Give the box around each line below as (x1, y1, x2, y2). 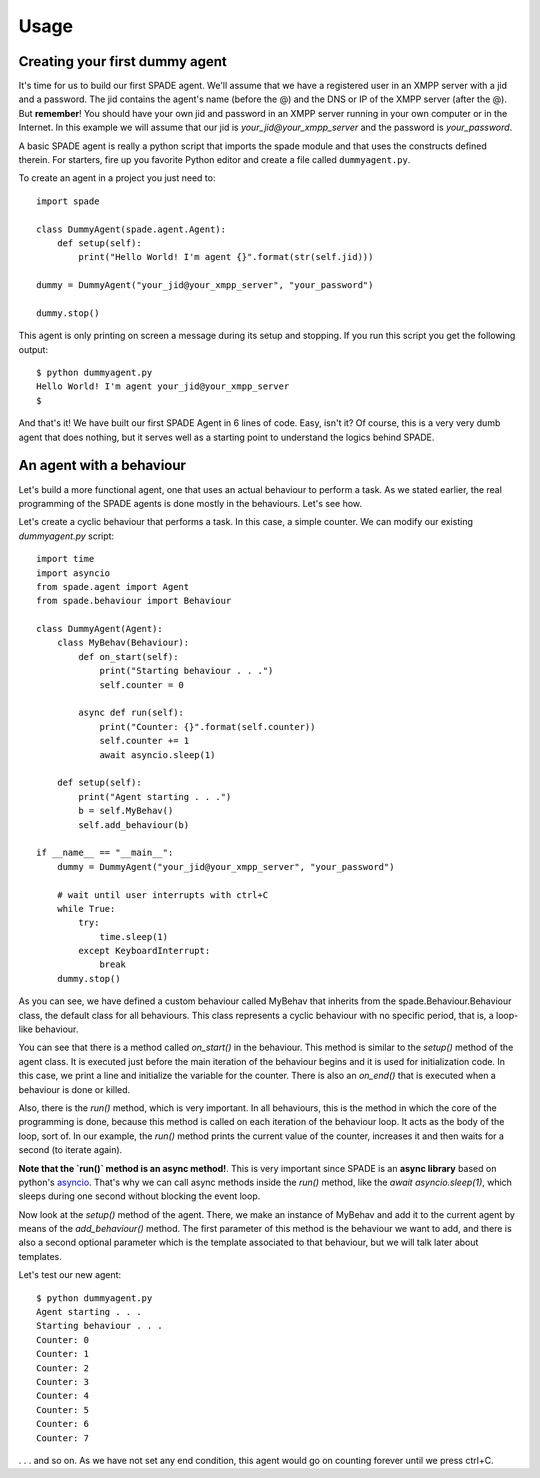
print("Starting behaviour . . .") (99, 665, 274, 677)
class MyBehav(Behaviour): (56, 637, 190, 649)
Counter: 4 (36, 1390, 90, 1402)
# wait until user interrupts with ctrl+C (56, 889, 269, 900)
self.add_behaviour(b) (78, 819, 190, 830)
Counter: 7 (36, 1432, 90, 1444)
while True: (56, 903, 116, 914)
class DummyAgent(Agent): (36, 623, 164, 635)
